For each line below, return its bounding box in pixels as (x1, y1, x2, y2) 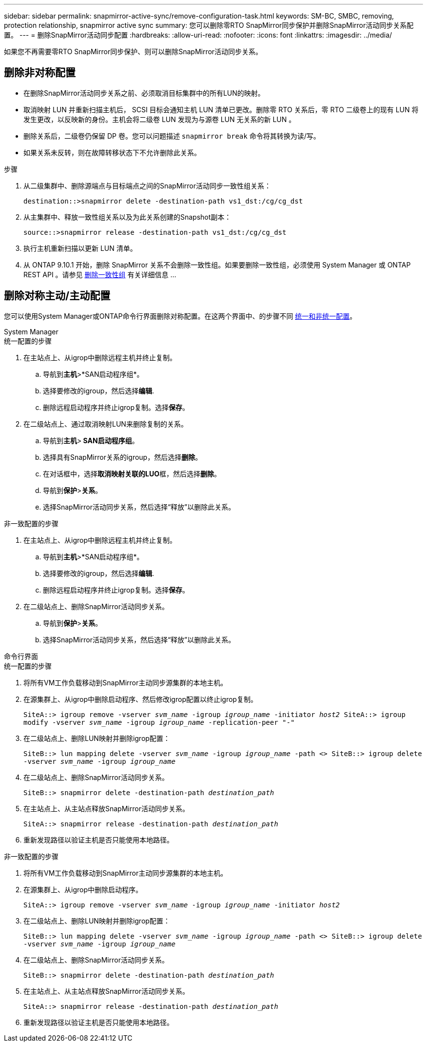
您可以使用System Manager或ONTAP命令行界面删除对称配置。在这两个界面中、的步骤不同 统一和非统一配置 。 (4, 311, 357, 320)
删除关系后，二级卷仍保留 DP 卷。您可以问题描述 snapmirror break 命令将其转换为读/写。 (23, 131, 320, 140)
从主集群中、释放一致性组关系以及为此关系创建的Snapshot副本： (23, 212, 232, 221)
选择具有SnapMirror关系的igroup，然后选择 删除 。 (43, 452, 202, 461)
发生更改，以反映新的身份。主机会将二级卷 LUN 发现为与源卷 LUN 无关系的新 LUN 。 (23, 115, 296, 123)
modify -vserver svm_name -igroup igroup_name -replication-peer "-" (23, 718, 295, 726)
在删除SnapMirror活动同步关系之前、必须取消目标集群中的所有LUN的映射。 (23, 88, 265, 97)
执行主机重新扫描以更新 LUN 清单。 (23, 244, 137, 252)
